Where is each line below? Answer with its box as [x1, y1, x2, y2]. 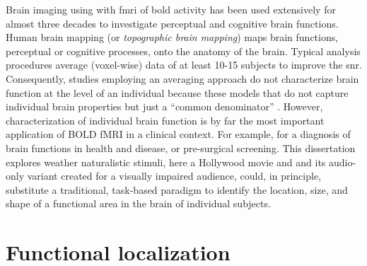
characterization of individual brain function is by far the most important [6, 112, 325, 127]
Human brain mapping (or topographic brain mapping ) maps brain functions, [6, 30, 339, 45]
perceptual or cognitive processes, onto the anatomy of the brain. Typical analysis [6, 43, 361, 58]
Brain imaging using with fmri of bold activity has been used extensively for [6, 2, 336, 16]
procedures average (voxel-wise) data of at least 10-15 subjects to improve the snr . [6, 57, 362, 72]
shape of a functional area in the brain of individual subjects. [6, 196, 271, 211]
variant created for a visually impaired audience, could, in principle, [27, 168, 321, 183]
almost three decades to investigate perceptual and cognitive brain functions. [6, 16, 339, 30]
